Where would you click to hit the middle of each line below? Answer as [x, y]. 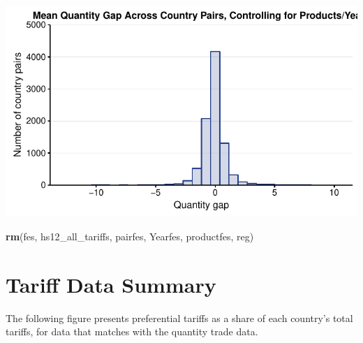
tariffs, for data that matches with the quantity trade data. [132, 331]
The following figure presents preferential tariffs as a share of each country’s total [179, 318]
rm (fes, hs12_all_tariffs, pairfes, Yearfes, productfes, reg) [130, 236]
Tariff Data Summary [111, 284]
